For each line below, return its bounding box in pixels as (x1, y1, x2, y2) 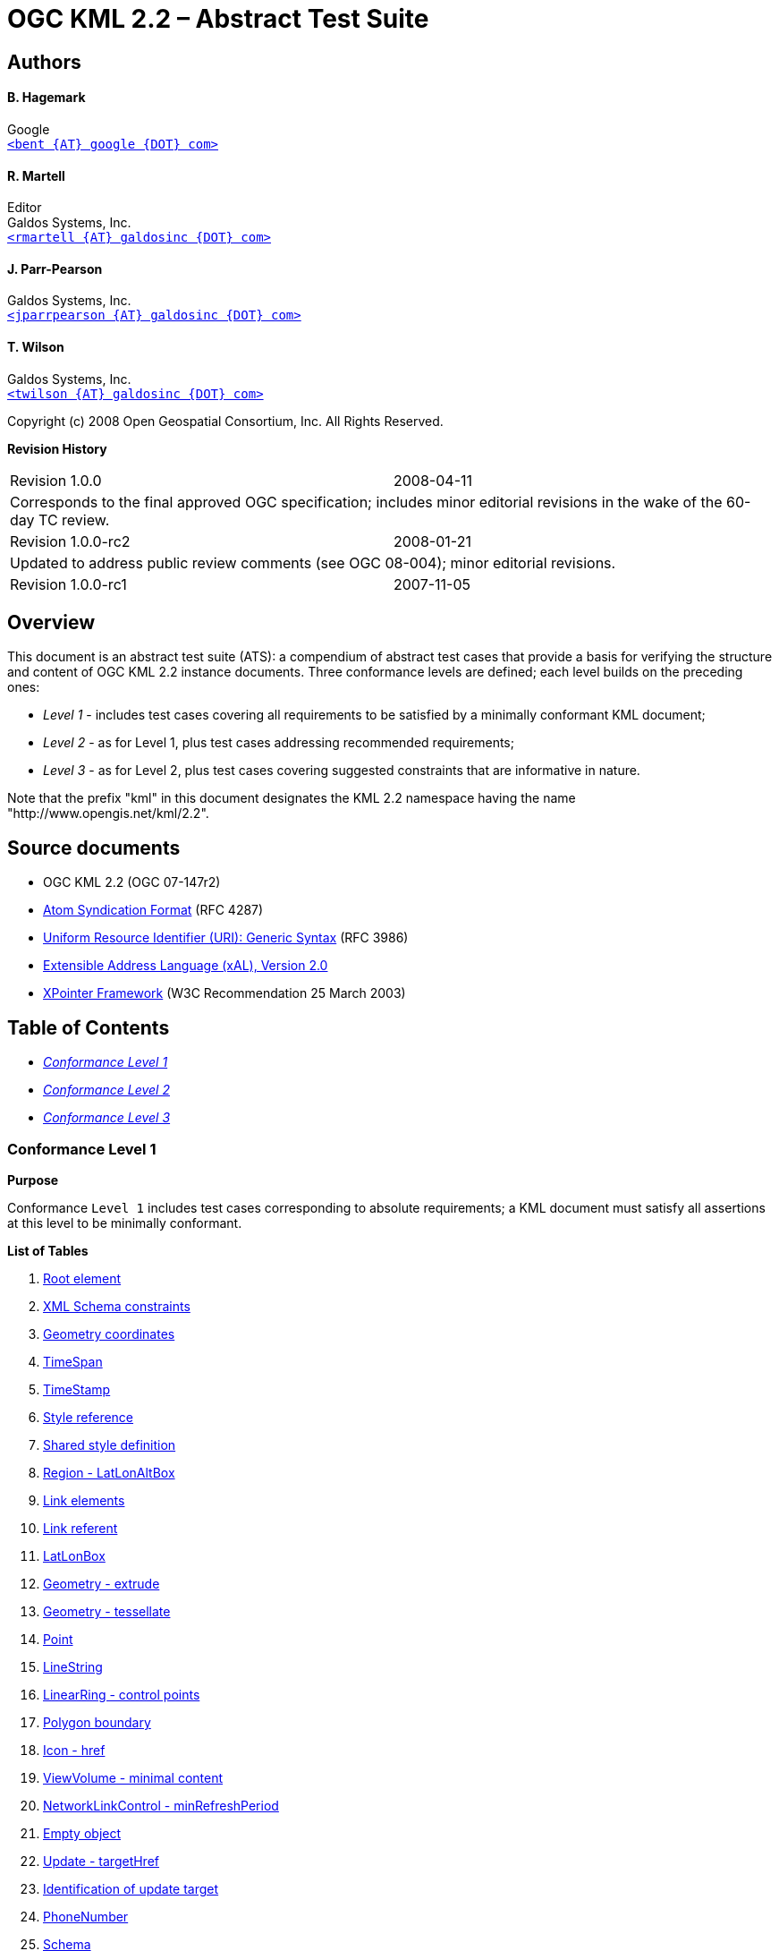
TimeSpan (43, 1353, 103, 1369)
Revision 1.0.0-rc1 (10, 575, 127, 593)
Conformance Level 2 (43, 1082, 170, 1098)
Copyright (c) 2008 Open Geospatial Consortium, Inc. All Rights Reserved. (7, 413, 444, 429)
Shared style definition (43, 1436, 176, 1453)
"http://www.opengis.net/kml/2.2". (7, 805, 209, 822)
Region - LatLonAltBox (43, 1464, 175, 1480)
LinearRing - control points (43, 1686, 200, 1702)
